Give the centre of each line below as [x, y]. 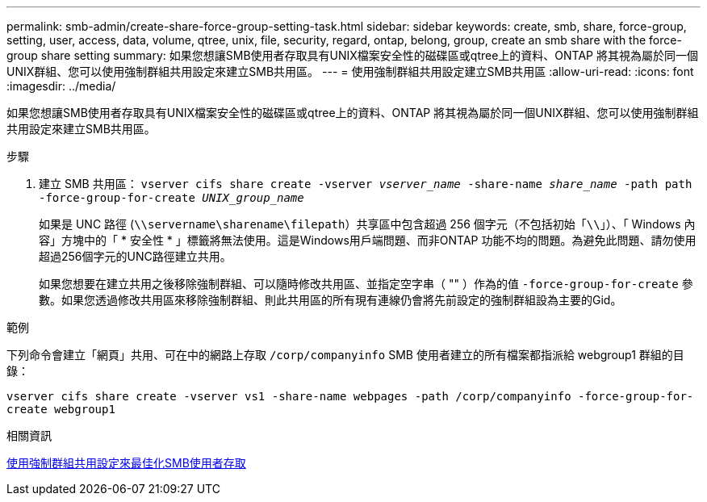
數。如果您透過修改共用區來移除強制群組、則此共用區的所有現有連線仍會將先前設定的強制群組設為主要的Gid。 [330, 300]
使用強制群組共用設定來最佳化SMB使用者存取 [126, 463]
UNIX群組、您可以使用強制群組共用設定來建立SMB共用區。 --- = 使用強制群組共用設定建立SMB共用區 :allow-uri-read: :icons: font [350, 71]
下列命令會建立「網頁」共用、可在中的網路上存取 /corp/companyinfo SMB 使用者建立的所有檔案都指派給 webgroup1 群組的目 [345, 355]
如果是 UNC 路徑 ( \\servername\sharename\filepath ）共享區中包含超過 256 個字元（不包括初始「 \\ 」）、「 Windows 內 [367, 224]
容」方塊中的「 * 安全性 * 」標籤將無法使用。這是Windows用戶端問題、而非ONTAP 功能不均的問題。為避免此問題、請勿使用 [368, 240]
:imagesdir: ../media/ [61, 86]
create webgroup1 [61, 409]
